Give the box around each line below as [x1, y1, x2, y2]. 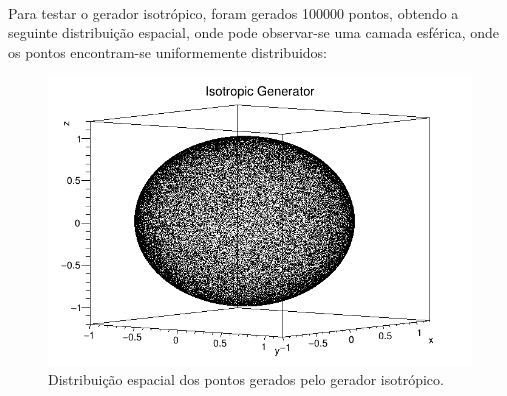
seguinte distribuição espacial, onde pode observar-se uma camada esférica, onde [8, 22, 499, 43]
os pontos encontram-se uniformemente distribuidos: [8, 41, 328, 62]
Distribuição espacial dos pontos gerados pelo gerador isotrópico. [48, 369, 444, 390]
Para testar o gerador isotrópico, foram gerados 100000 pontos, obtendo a [8, 2, 459, 23]
